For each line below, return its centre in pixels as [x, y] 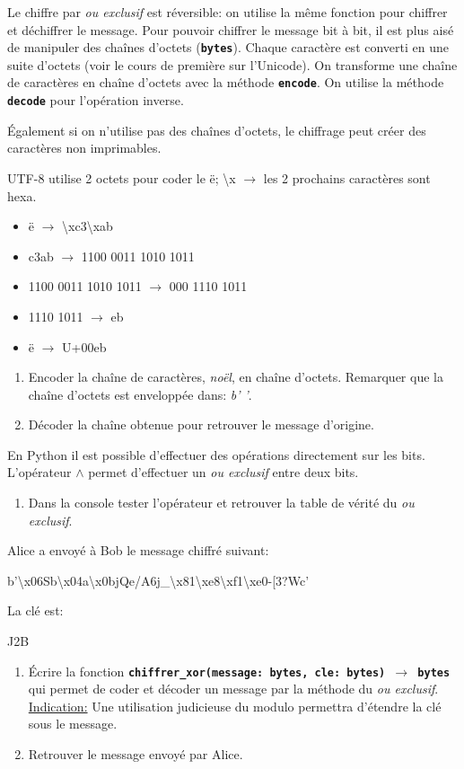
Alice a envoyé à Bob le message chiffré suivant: [138, 550]
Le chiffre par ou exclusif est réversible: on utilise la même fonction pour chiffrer [228, 12]
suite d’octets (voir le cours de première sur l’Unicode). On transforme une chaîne [232, 64]
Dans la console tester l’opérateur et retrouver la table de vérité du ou [221, 503]
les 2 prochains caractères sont [347, 177]
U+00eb [84, 346]
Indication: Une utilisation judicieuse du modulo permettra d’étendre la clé [235, 706]
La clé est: [35, 610]
